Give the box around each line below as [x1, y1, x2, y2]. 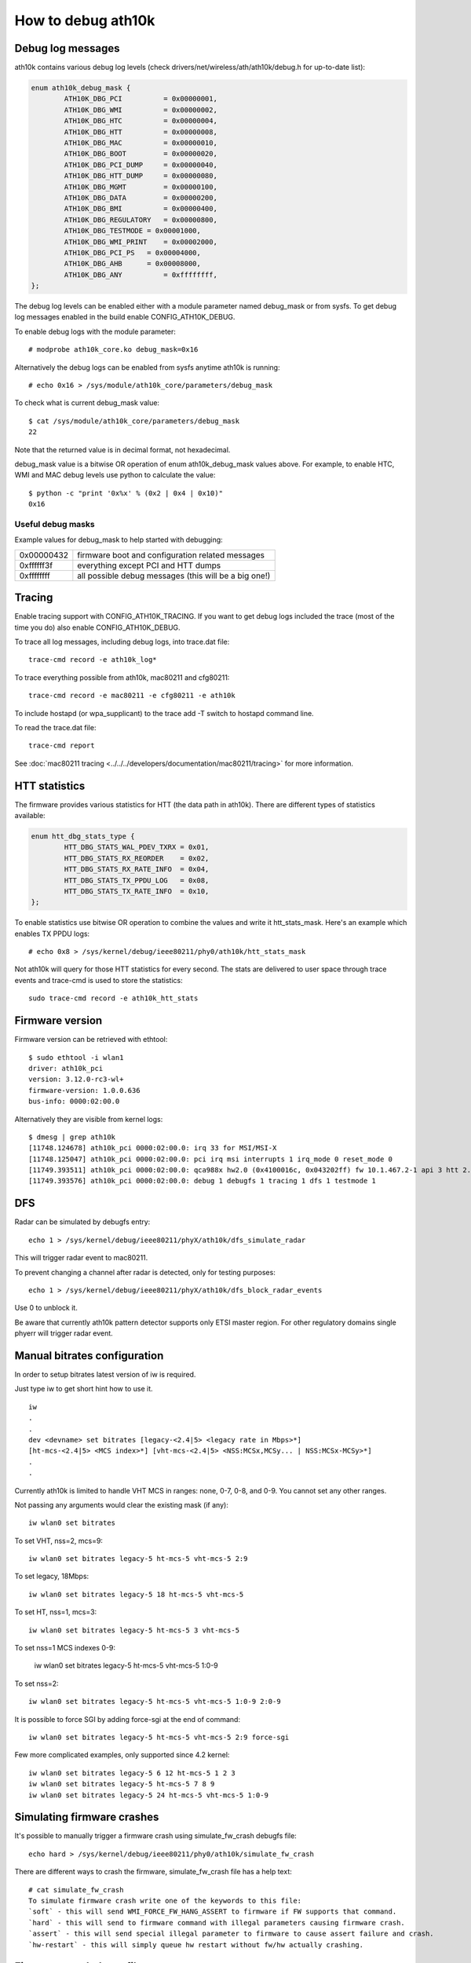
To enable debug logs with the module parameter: [14, 327, 177, 336]
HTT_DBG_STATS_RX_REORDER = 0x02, [64, 854, 210, 863]
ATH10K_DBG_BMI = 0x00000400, [64, 204, 217, 214]
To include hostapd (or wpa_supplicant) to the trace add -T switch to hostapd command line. [14, 708, 314, 718]
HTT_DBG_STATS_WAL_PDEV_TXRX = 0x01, [64, 843, 210, 852]
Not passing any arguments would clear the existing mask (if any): [14, 1500, 229, 1509]
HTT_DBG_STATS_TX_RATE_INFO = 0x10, [64, 886, 210, 895]
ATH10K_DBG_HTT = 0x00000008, [64, 127, 217, 137]
